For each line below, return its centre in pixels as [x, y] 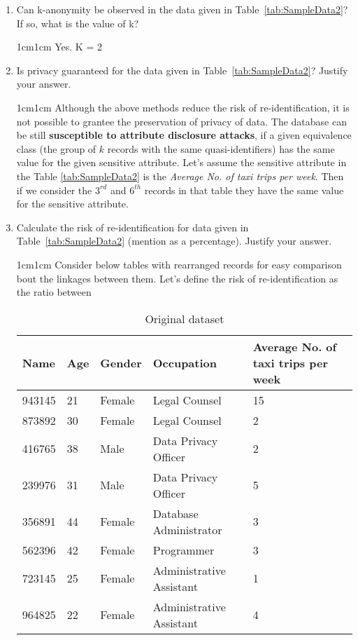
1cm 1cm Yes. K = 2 [59, 47]
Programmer [184, 550]
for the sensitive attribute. [72, 204]
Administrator [187, 529]
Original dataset [185, 318]
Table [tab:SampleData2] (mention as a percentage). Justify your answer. [174, 241]
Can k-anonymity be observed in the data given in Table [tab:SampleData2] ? [182, 9]
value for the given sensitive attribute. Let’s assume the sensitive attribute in [181, 162]
